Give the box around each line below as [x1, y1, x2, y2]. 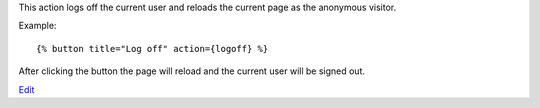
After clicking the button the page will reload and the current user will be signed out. [18, 65, 365, 77]
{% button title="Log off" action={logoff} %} [36, 43, 269, 54]
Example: [18, 20, 57, 32]
